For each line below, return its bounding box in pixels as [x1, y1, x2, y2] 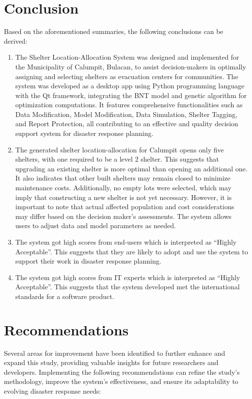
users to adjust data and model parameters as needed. [15, 220, 176, 231]
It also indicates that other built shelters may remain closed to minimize [15, 173, 231, 183]
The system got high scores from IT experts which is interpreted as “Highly [15, 272, 240, 282]
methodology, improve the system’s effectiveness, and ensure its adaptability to [4, 376, 238, 386]
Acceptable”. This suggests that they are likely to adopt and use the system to [15, 246, 248, 256]
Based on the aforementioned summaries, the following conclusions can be [4, 26, 223, 36]
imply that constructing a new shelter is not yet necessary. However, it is [15, 192, 232, 202]
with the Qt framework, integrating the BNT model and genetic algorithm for [15, 90, 247, 100]
